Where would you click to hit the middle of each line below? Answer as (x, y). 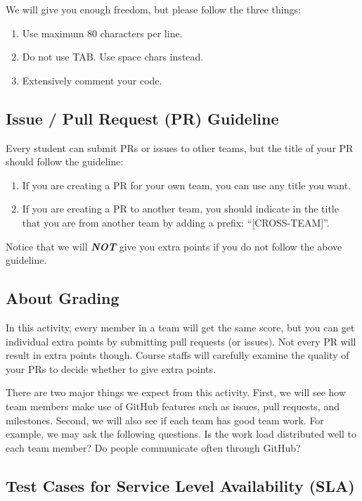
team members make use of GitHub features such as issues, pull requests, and (173, 406)
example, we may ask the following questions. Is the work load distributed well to (181, 434)
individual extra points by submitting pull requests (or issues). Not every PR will (181, 341)
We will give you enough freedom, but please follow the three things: (153, 9)
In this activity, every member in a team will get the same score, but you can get (180, 327)
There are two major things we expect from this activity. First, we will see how (176, 392)
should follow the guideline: (65, 161)
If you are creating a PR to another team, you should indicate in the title (180, 209)
